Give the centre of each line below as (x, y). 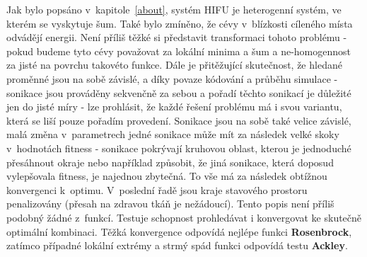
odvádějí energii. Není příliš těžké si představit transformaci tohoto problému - (177, 37)
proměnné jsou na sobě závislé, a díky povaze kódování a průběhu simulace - (172, 78)
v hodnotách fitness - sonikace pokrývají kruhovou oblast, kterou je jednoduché (179, 148)
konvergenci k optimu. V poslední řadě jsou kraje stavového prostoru (157, 189)
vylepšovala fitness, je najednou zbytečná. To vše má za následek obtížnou (167, 176)
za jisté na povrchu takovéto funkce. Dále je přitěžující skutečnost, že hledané (174, 65)
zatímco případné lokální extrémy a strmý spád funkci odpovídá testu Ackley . (177, 245)
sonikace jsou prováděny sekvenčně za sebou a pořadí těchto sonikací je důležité (179, 92)
